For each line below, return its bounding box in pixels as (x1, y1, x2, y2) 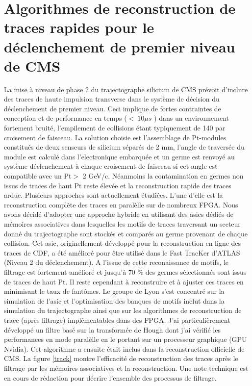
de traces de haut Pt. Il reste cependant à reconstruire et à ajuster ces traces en (4, 276, 244, 286)
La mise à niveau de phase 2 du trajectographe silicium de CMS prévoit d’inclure (4, 84, 248, 94)
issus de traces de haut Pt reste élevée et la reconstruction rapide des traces (4, 180, 231, 190)
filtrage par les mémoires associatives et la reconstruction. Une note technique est (4, 362, 249, 373)
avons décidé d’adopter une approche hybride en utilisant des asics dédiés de (4, 209, 234, 219)
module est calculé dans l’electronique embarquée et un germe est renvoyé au (4, 151, 235, 161)
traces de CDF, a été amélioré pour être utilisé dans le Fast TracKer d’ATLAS (4, 247, 240, 257)
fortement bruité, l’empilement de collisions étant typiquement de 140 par (4, 123, 226, 133)
